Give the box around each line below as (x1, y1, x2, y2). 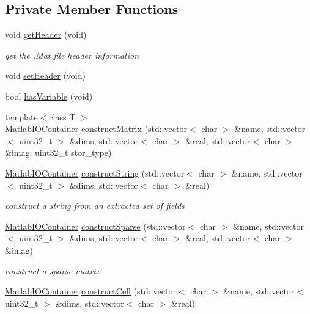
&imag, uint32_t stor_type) (5, 146, 112, 159)
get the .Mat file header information (5, 48, 139, 61)
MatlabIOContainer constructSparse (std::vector (5, 219, 186, 232)
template (5, 110, 38, 123)
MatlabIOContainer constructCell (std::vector (5, 285, 176, 298)
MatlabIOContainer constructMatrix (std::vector (5, 122, 187, 135)
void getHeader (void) (5, 28, 87, 41)
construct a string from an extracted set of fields (5, 199, 185, 212)
